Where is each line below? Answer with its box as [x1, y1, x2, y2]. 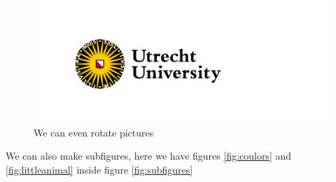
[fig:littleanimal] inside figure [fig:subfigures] [6, 162, 193, 177]
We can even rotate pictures [34, 125, 154, 139]
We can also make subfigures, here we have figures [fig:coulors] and [6, 148, 292, 163]
